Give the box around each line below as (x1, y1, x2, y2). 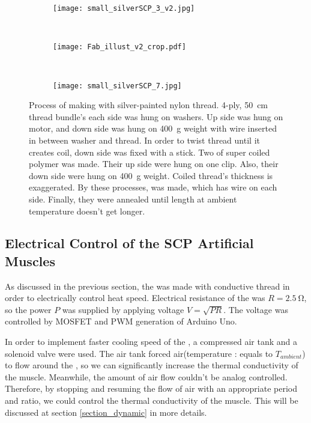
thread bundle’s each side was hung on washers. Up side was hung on (29, 110, 283, 123)
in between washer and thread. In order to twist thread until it (29, 133, 260, 146)
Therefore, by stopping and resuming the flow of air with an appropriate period (5, 382, 297, 395)
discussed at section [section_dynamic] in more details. (5, 406, 207, 418)
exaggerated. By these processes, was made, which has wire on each (29, 181, 277, 193)
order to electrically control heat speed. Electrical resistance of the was (5, 291, 265, 304)
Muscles (5, 251, 55, 270)
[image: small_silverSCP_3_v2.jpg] (53, 4, 195, 13)
